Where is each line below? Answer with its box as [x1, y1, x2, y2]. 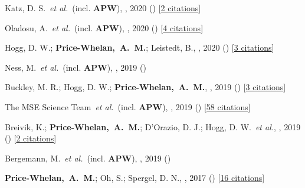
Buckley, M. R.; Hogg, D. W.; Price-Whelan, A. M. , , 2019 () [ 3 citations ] [5, 81, 286, 93]
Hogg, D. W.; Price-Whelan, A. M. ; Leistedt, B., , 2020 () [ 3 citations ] [5, 41, 274, 54]
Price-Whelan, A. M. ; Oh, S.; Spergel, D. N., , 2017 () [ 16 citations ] [5, 171, 265, 184]
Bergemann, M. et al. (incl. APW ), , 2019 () [5, 151, 171, 164]
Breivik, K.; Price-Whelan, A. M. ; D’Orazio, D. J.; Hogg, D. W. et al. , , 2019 [5, 120, 301, 133]
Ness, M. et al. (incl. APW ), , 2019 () [5, 61, 146, 73]
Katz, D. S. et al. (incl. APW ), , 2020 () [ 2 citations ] [5, 2, 201, 14]
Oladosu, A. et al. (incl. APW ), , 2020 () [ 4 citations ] [5, 21, 204, 34]
